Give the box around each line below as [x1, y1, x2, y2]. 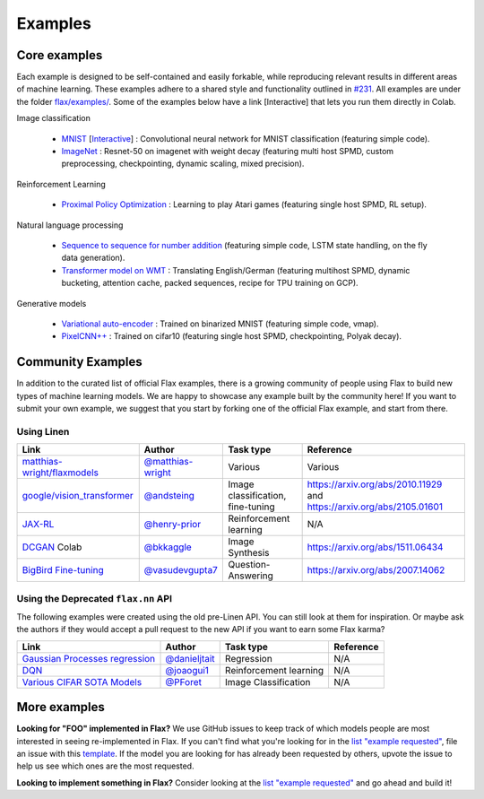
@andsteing [143, 490, 194, 502]
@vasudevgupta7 [143, 564, 219, 577]
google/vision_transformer [22, 490, 134, 502]
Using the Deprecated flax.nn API [16, 592, 172, 604]
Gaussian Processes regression [22, 652, 156, 664]
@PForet [165, 675, 202, 688]
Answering [228, 569, 273, 582]
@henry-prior [143, 518, 202, 531]
